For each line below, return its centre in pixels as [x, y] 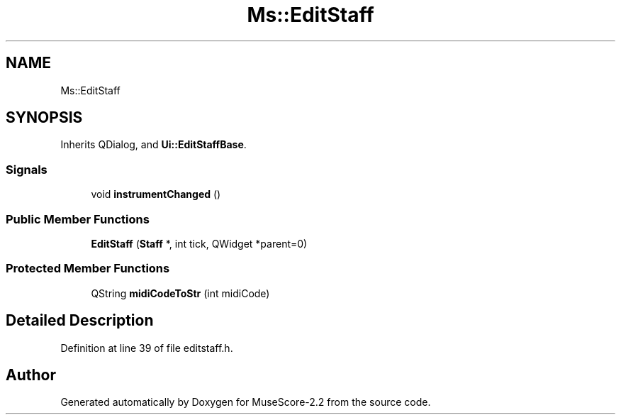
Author [31, 375]
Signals [27, 169]
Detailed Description [80, 321]
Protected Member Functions [88, 269]
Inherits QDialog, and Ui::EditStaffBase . [153, 145]
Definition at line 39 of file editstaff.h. [147, 348]
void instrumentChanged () [156, 194]
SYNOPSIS [44, 118]
